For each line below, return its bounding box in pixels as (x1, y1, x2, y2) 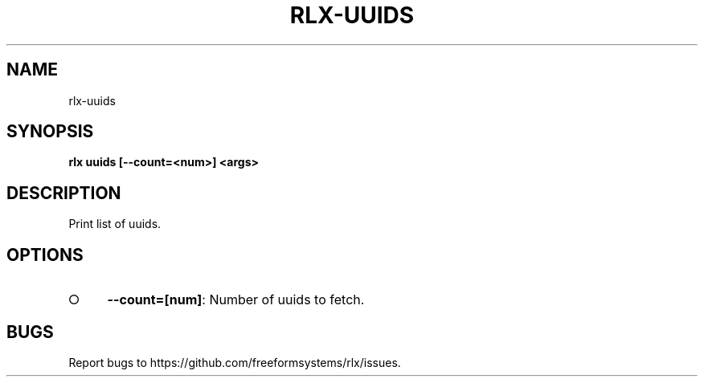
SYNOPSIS (6, 121, 94, 142)
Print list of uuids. (68, 217, 162, 231)
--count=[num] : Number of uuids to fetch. (107, 291, 365, 308)
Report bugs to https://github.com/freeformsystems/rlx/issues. (68, 355, 401, 369)
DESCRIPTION (6, 182, 121, 203)
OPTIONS (6, 244, 84, 265)
